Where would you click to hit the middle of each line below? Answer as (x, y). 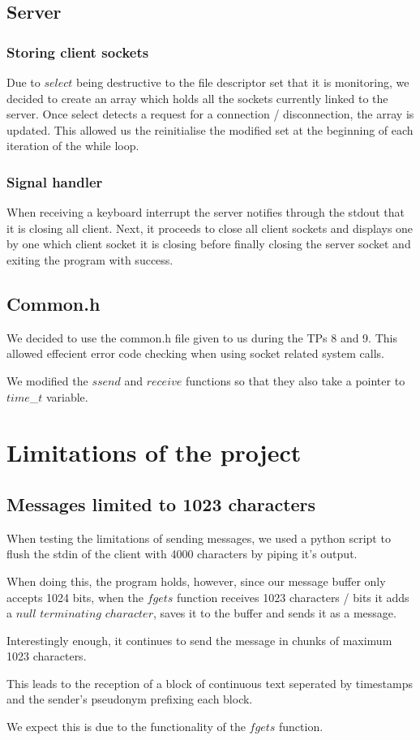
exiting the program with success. (90, 259)
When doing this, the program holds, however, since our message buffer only (196, 581)
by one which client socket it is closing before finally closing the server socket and (209, 244)
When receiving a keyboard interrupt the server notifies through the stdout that (206, 212)
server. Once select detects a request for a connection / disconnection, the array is (210, 114)
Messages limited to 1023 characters (161, 503)
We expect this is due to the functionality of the (126, 727)
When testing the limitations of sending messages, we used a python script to (199, 538)
